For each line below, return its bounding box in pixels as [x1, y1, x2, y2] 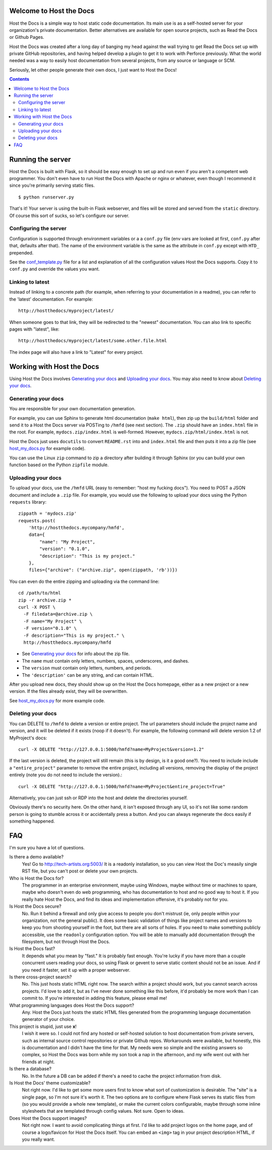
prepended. [9, 250, 34, 256]
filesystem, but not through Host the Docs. [22, 939, 110, 945]
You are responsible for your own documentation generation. [9, 406, 136, 412]
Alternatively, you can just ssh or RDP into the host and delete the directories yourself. [9, 795, 188, 801]
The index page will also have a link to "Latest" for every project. [9, 349, 144, 355]
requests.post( [18, 518, 56, 523]
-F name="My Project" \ [23, 618, 83, 624]
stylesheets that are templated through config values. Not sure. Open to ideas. [22, 1108, 185, 1114]
